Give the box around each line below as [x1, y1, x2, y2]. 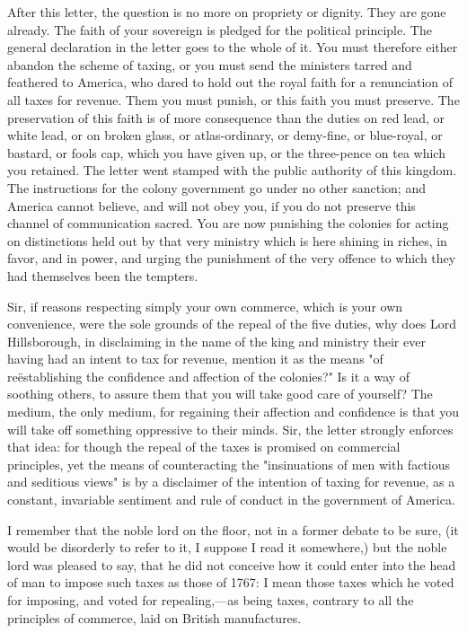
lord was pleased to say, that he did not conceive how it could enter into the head [7, 555, 456, 574]
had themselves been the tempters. [7, 266, 198, 285]
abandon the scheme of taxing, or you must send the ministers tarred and [7, 55, 412, 74]
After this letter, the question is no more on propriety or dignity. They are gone [7, 3, 446, 21]
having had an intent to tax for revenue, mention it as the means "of [7, 349, 383, 368]
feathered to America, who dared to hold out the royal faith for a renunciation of [7, 73, 454, 92]
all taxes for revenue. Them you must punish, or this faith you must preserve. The [7, 90, 460, 109]
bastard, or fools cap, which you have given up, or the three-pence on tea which [7, 143, 445, 162]
